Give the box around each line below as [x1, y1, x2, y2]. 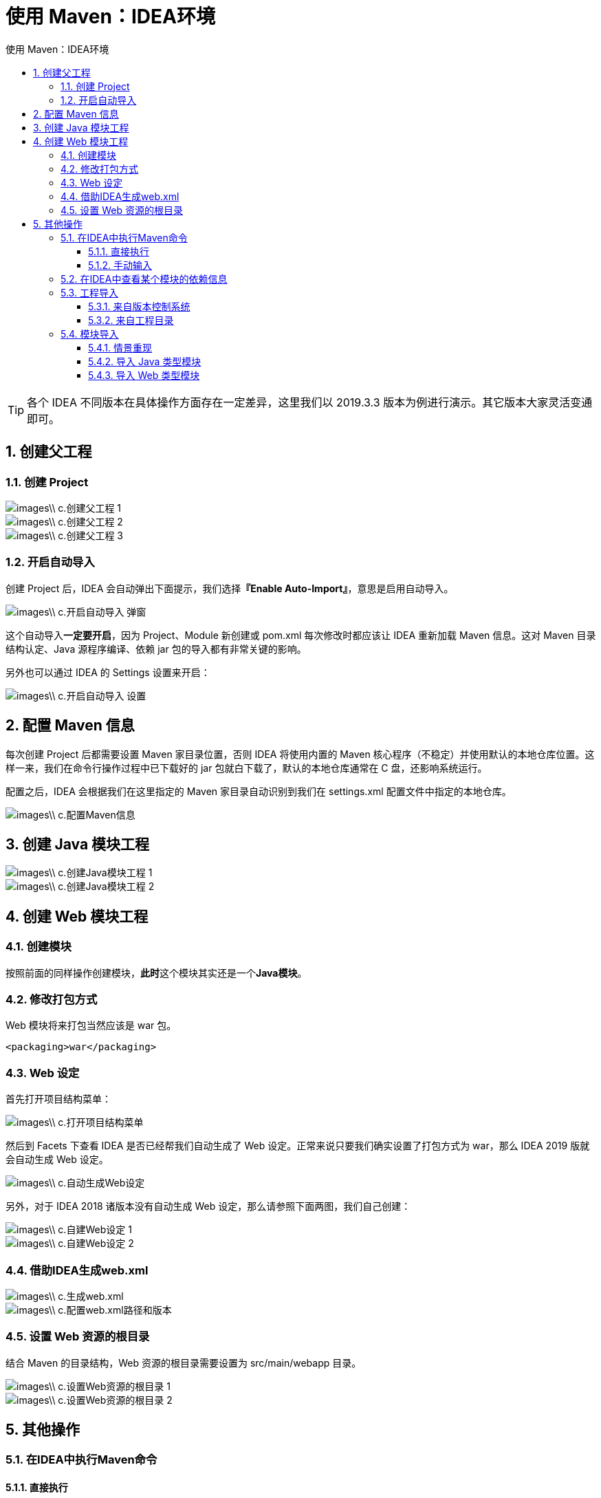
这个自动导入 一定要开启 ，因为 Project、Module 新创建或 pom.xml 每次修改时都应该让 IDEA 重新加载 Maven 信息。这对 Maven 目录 [6, 629, 596, 641]
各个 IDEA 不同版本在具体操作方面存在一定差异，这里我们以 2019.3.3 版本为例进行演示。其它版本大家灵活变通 [27, 395, 593, 409]
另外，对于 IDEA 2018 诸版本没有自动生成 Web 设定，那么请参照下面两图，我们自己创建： [6, 1200, 411, 1213]
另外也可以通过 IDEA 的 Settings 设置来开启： [6, 666, 210, 678]
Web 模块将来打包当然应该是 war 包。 [6, 1019, 177, 1032]
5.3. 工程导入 [61, 286, 118, 298]
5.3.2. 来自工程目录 [88, 314, 174, 326]
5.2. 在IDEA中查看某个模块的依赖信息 [61, 272, 228, 285]
